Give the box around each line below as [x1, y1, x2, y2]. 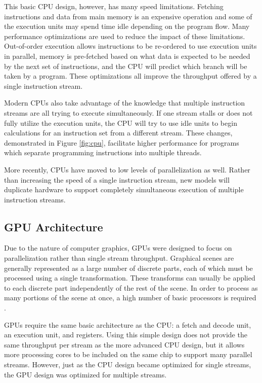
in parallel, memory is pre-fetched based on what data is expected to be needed [4, 50, 250, 61]
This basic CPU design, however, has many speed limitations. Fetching [4, 1, 224, 11]
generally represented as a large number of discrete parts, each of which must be [4, 262, 253, 273]
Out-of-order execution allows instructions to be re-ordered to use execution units [4, 41, 257, 51]
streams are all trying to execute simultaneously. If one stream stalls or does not [4, 107, 253, 118]
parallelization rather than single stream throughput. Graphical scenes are [4, 253, 234, 263]
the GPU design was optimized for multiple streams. [4, 369, 167, 379]
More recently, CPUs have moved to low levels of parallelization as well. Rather [4, 164, 250, 175]
